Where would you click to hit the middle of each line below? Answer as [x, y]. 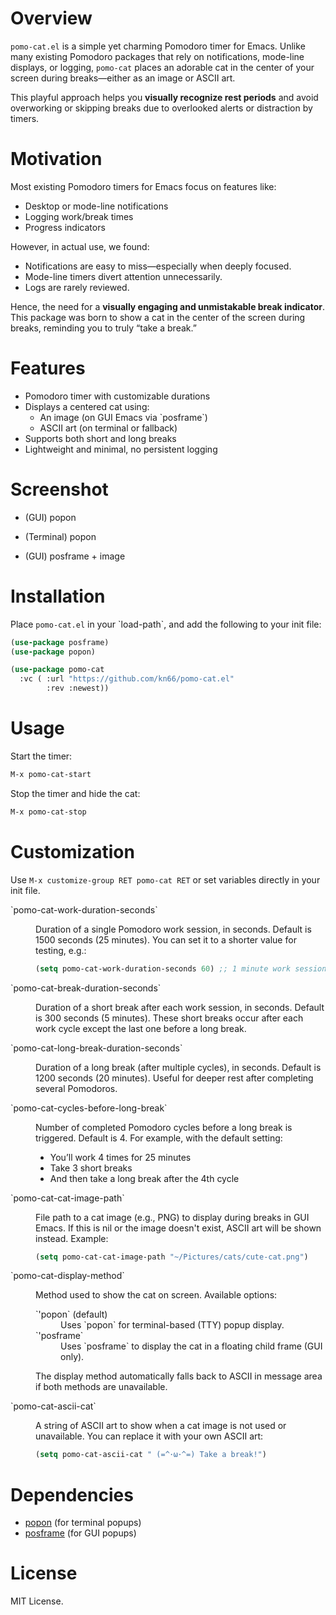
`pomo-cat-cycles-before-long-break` [89, 1108]
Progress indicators [65, 227]
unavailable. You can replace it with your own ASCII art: [149, 1436]
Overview [51, 18]
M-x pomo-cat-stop [48, 812]
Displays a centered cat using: [87, 406]
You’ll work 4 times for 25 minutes [120, 1157]
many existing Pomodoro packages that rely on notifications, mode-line [157, 56]
